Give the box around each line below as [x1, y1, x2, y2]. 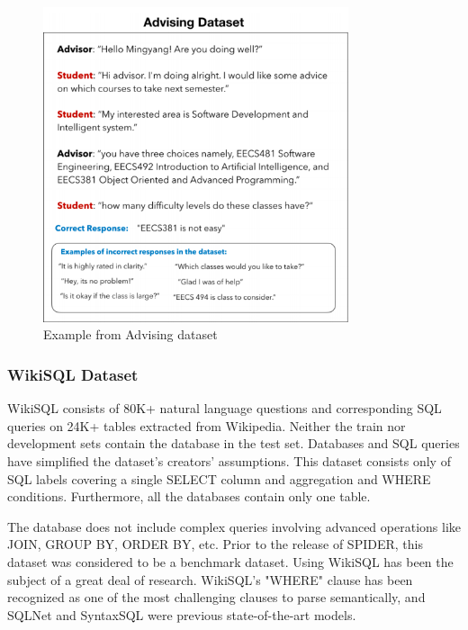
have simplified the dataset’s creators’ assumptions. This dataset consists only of [7, 451, 451, 470]
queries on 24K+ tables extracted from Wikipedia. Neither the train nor [7, 416, 406, 435]
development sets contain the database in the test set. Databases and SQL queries [7, 434, 460, 453]
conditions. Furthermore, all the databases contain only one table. [7, 487, 371, 506]
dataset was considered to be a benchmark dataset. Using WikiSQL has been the [7, 552, 454, 571]
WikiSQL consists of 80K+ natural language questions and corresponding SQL [7, 399, 442, 418]
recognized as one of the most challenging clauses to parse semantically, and [7, 588, 426, 607]
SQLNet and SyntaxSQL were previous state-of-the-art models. [7, 605, 356, 624]
